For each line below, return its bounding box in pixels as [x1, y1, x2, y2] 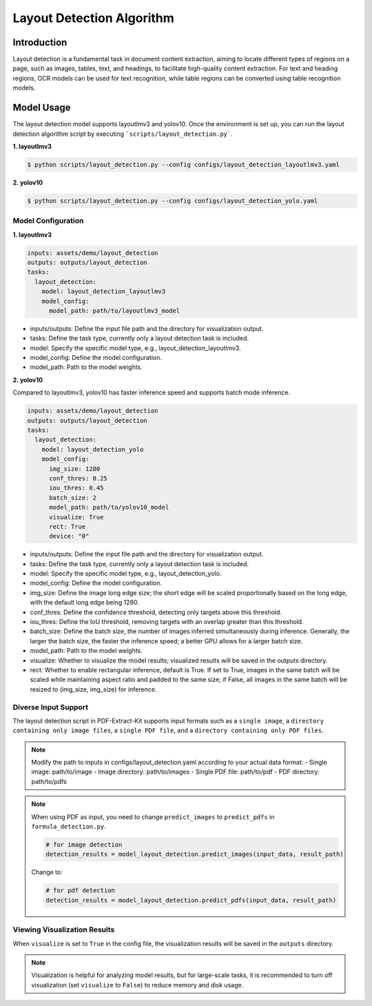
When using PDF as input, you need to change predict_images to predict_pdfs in [31, 812, 275, 821]
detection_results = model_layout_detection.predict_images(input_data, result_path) [45, 850, 344, 858]
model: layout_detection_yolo [41, 445, 144, 453]
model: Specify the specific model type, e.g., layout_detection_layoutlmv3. [30, 343, 241, 352]
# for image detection [45, 841, 123, 849]
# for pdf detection [45, 887, 115, 894]
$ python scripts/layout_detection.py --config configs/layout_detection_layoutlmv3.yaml [27, 161, 340, 168]
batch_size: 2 [49, 494, 96, 501]
